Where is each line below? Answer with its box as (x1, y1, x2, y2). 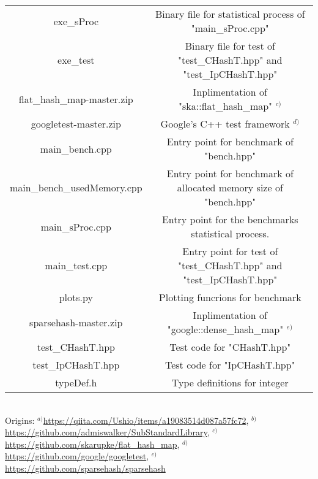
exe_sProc (53, 13, 99, 28)
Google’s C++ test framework (160, 117, 290, 131)
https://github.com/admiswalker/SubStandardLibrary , (5, 426, 210, 439)
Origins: (5, 413, 35, 426)
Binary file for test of (185, 39, 275, 53)
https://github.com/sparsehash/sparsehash (5, 461, 166, 474)
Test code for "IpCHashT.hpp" (165, 358, 295, 372)
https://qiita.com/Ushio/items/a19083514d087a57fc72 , (43, 413, 249, 426)
